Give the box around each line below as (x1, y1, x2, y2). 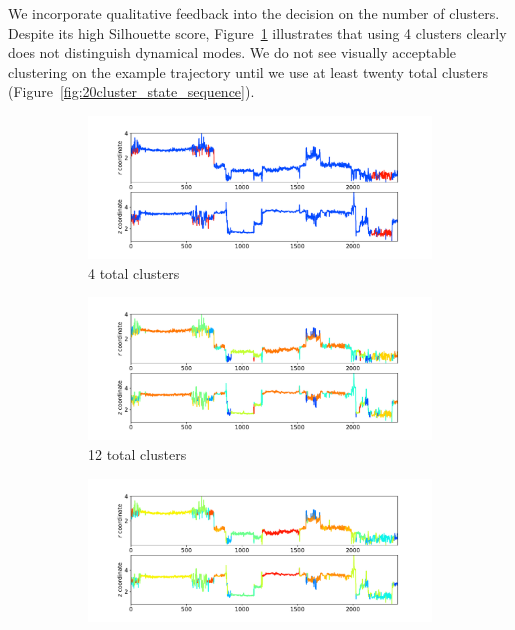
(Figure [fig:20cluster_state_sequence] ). (8, 81, 255, 102)
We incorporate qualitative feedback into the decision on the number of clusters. (8, 3, 500, 23)
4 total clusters (88, 262, 180, 283)
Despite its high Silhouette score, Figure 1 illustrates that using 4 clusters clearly (8, 22, 507, 43)
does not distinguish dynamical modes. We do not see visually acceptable (8, 42, 457, 63)
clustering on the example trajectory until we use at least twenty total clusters (8, 61, 488, 82)
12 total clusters (88, 443, 187, 464)
